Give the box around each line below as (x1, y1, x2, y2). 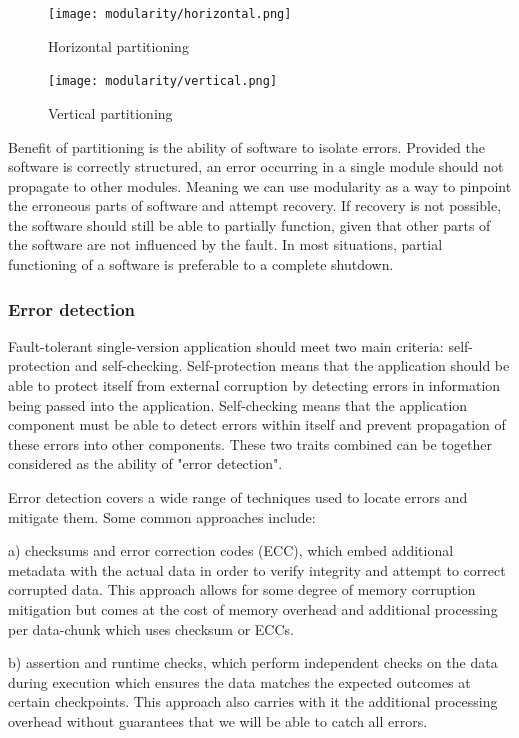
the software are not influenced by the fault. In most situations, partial (8, 234, 443, 255)
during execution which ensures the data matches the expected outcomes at (8, 671, 471, 692)
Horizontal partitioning (48, 35, 189, 56)
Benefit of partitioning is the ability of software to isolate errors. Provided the (8, 136, 485, 157)
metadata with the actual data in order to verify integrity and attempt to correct (8, 559, 506, 580)
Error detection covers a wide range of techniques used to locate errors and (8, 487, 468, 508)
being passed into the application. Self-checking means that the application (8, 394, 468, 415)
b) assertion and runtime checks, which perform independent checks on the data (8, 652, 498, 673)
